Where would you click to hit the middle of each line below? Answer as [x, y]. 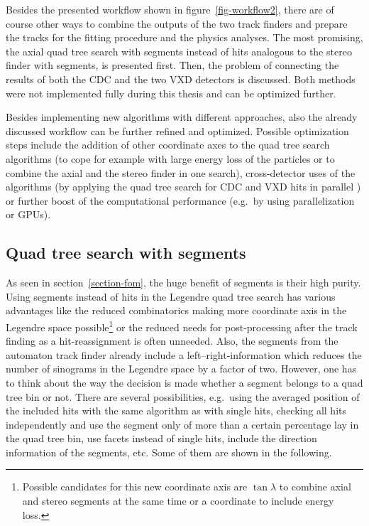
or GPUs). [28, 214]
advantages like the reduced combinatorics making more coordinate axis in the [176, 310]
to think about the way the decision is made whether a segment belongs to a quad [184, 382]
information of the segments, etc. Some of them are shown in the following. [169, 452]
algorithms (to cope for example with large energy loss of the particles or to [170, 158]
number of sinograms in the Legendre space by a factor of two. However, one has [181, 369]
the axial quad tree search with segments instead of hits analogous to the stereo [179, 51]
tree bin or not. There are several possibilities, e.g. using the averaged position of [183, 396]
